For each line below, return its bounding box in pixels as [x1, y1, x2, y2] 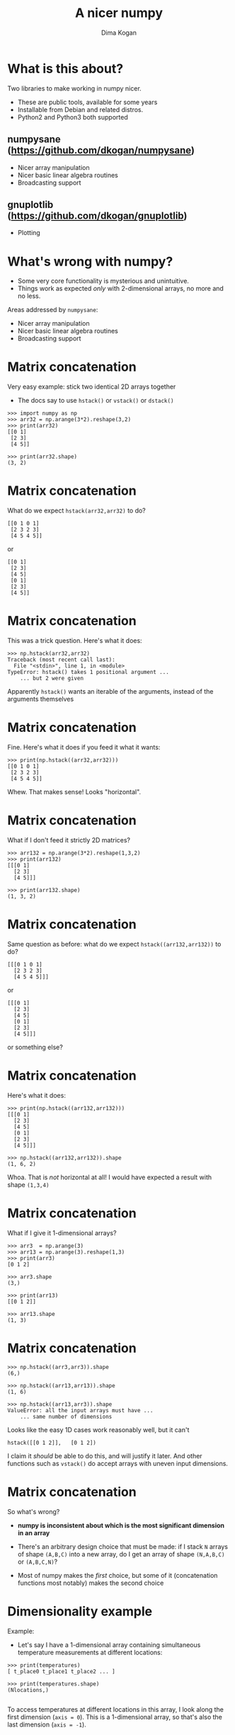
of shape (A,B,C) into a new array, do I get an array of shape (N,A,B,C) [17, 1550, 225, 1558]
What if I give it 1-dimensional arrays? [7, 1228, 117, 1237]
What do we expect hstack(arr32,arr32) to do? [7, 506, 147, 515]
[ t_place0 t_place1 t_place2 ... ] [7, 1668, 115, 1675]
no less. [17, 292, 41, 300]
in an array [17, 1528, 50, 1537]
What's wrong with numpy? [7, 253, 173, 270]
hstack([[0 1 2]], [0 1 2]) [7, 1439, 97, 1446]
